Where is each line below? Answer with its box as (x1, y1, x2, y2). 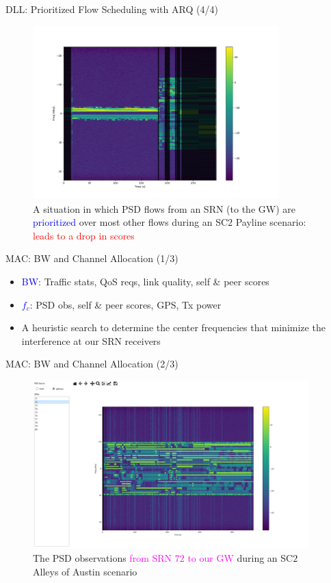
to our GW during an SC (187, 550, 293, 565)
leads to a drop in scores (33, 228, 135, 242)
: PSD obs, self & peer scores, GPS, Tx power (29, 297, 222, 311)
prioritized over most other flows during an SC (33, 215, 228, 229)
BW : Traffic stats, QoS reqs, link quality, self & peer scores (21, 274, 269, 288)
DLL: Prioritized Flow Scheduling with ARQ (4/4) (5, 2, 218, 16)
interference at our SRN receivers (21, 333, 161, 348)
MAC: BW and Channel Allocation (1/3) (5, 251, 178, 265)
